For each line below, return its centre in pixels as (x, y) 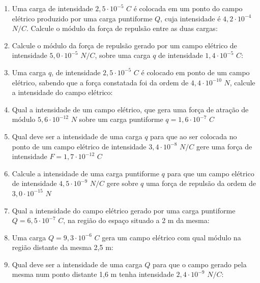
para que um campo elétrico (211, 173)
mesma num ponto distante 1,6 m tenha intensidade (93, 274)
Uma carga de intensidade (52, 8)
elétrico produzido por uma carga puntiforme (82, 18)
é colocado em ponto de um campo (195, 72)
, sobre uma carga (123, 55)
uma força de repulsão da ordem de (201, 183)
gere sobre (122, 183)
